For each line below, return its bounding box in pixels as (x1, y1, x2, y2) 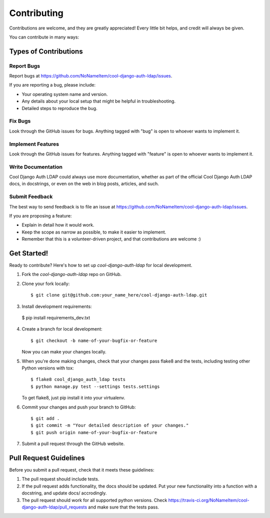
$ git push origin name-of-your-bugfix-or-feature (30, 429, 157, 435)
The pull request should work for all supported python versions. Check (21, 497, 167, 503)
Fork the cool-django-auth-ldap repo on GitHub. (21, 271, 122, 277)
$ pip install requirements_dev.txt (21, 315, 90, 321)
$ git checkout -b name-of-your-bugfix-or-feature (30, 337, 157, 343)
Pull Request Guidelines (9, 453, 85, 462)
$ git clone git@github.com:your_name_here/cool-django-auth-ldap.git (30, 292, 207, 298)
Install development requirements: (21, 303, 92, 309)
